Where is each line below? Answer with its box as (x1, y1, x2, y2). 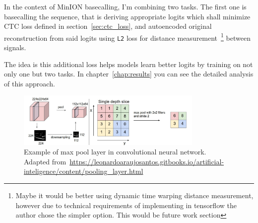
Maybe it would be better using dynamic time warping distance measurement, (15, 190, 254, 200)
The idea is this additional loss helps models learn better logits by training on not (4, 59, 253, 69)
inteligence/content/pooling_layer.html (24, 166, 143, 176)
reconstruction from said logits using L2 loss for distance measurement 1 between (4, 31, 251, 43)
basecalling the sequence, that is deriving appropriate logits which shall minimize (4, 11, 251, 21)
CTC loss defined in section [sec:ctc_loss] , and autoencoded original (4, 21, 212, 31)
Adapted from (24, 156, 66, 166)
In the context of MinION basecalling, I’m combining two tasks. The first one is (4, 1, 247, 11)
